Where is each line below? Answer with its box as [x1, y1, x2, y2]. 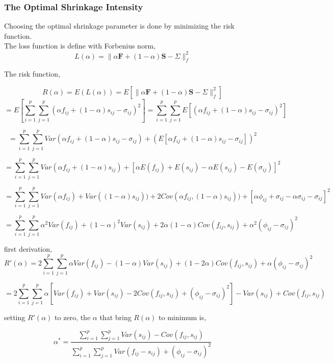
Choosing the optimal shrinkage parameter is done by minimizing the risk [4, 20, 235, 31]
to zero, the [55, 312, 91, 323]
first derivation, [4, 244, 52, 254]
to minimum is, [159, 312, 207, 323]
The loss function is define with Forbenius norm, [4, 40, 156, 51]
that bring [99, 312, 132, 323]
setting [4, 312, 25, 323]
